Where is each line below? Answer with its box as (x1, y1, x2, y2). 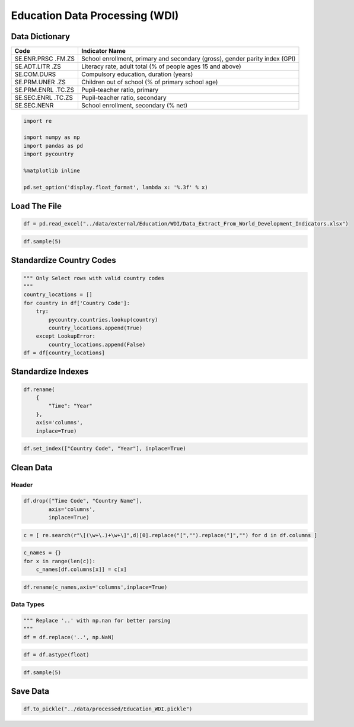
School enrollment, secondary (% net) (81, 101, 188, 110)
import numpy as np (23, 134, 80, 141)
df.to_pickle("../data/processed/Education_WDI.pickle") (23, 706, 193, 712)
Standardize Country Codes (11, 255, 116, 265)
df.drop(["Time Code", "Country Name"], (23, 497, 142, 504)
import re (23, 118, 52, 124)
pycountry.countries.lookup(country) (48, 316, 158, 323)
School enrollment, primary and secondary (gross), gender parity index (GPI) (81, 55, 296, 63)
